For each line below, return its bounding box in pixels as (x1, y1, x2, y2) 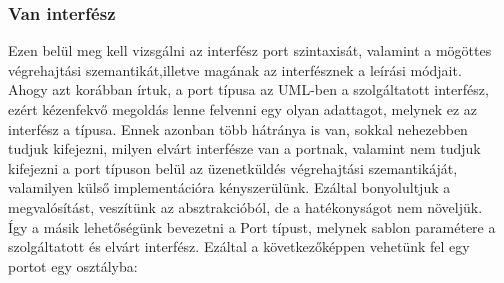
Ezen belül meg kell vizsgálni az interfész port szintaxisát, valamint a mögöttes (8, 40, 492, 61)
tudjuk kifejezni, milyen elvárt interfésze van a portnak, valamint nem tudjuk (8, 138, 481, 159)
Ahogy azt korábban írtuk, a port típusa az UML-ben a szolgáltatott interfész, (8, 79, 489, 100)
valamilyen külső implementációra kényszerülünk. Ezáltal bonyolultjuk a (8, 177, 451, 198)
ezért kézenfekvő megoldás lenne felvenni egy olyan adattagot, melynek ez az (8, 99, 478, 119)
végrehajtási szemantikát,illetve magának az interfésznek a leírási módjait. (8, 59, 462, 80)
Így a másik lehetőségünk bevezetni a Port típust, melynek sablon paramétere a (8, 216, 496, 237)
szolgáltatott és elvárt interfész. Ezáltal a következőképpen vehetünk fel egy (8, 236, 470, 257)
